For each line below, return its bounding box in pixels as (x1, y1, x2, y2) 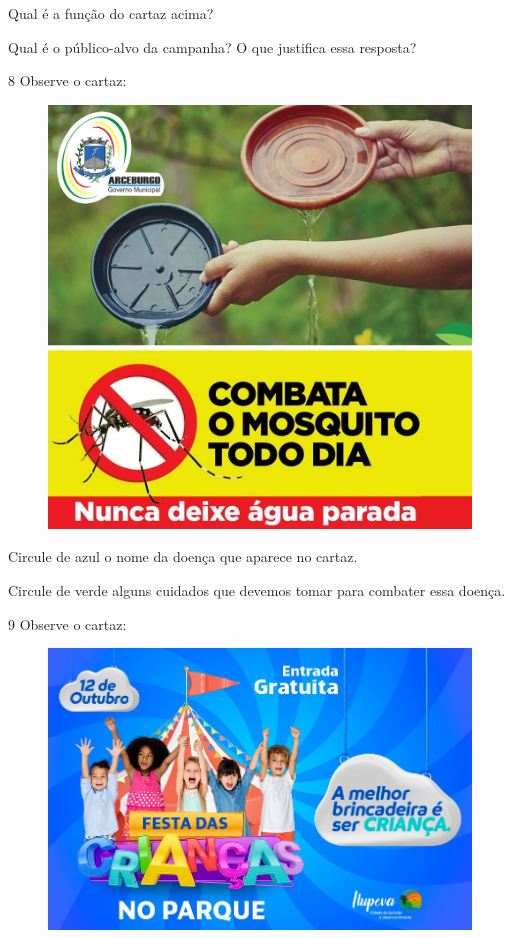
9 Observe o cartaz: (8, 613, 127, 634)
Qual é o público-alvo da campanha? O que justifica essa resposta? (8, 36, 417, 57)
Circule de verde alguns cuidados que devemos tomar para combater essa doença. (8, 579, 506, 600)
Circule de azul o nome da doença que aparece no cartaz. (8, 546, 358, 567)
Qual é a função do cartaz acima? (8, 3, 214, 23)
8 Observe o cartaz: (8, 70, 127, 91)
